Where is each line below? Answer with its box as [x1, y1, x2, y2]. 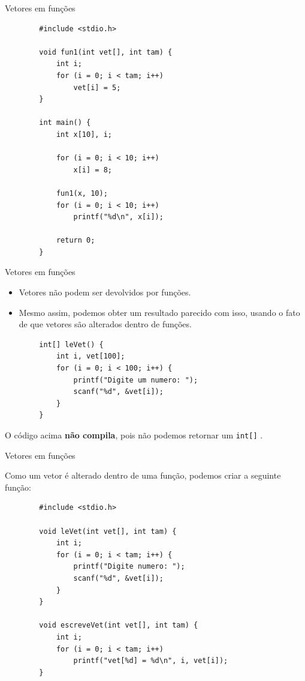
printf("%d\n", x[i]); [73, 213, 164, 222]
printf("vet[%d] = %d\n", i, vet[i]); [73, 656, 228, 665]
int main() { [39, 118, 91, 127]
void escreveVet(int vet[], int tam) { [39, 621, 198, 630]
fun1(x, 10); [56, 189, 108, 198]
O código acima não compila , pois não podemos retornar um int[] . [5, 429, 263, 441]
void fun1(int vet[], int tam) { [39, 47, 173, 56]
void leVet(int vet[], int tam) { [39, 527, 177, 536]
